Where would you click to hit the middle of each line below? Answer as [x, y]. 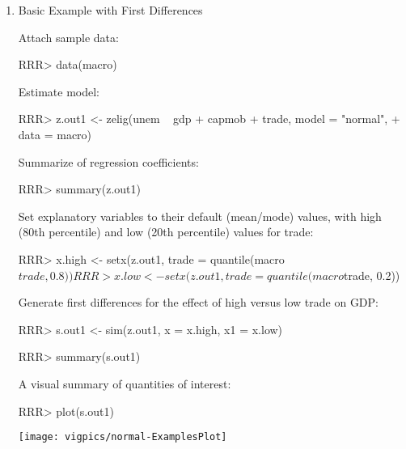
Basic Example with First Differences [110, 10]
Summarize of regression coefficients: [108, 161]
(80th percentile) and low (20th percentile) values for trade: [166, 232]
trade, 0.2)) [372, 275]
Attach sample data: [68, 37]
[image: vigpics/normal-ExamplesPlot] [123, 437]
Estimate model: [59, 91]
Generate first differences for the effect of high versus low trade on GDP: [198, 302]
